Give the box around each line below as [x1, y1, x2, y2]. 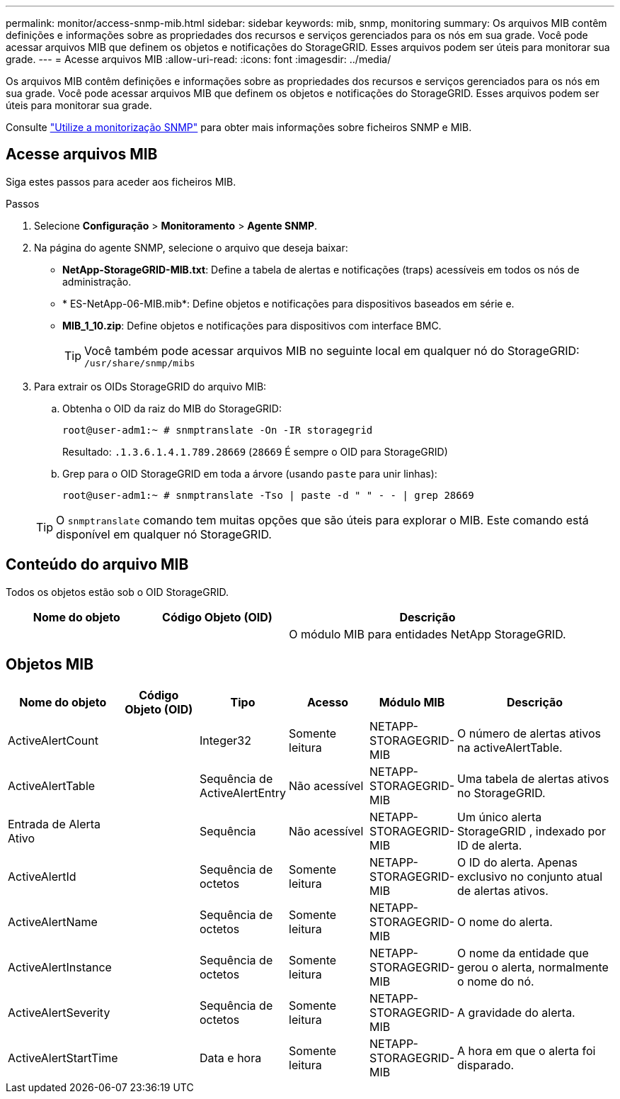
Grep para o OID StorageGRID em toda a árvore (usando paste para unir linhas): [62, 467, 437, 480]
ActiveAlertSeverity [8, 1005, 110, 1020]
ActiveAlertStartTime [8, 1050, 118, 1065]
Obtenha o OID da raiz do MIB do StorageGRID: [62, 402, 282, 415]
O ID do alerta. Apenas [457, 855, 578, 869]
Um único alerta [457, 809, 542, 824]
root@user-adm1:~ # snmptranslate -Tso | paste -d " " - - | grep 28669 [62, 489, 474, 501]
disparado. [457, 1057, 515, 1072]
